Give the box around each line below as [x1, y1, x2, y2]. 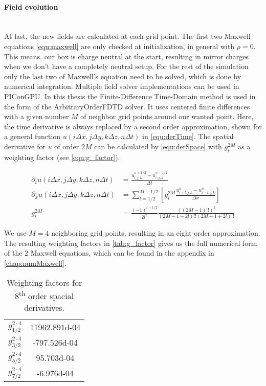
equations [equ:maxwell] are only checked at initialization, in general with [4, 40, 235, 51]
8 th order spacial [15, 288, 74, 302]
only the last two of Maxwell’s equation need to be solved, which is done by [4, 71, 241, 81]
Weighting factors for [6, 276, 82, 288]
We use [4, 228, 27, 238]
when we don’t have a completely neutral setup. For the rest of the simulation [4, 61, 249, 72]
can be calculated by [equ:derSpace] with [94, 141, 222, 151]
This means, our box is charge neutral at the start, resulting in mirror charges [4, 51, 249, 61]
